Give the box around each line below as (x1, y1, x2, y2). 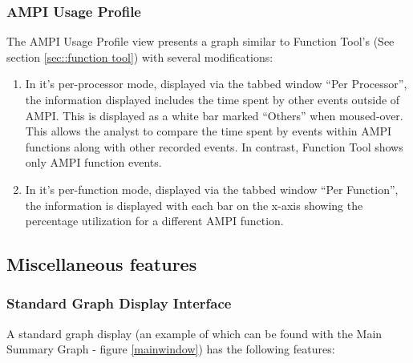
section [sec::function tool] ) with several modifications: (6, 48, 273, 65)
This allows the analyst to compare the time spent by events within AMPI (25, 123, 392, 139)
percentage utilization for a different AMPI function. (25, 212, 284, 229)
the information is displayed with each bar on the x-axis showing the (25, 196, 363, 213)
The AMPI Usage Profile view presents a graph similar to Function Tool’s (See (6, 33, 395, 50)
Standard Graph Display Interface (6, 293, 232, 313)
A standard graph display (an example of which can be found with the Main (6, 325, 383, 341)
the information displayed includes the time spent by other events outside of (25, 91, 400, 107)
